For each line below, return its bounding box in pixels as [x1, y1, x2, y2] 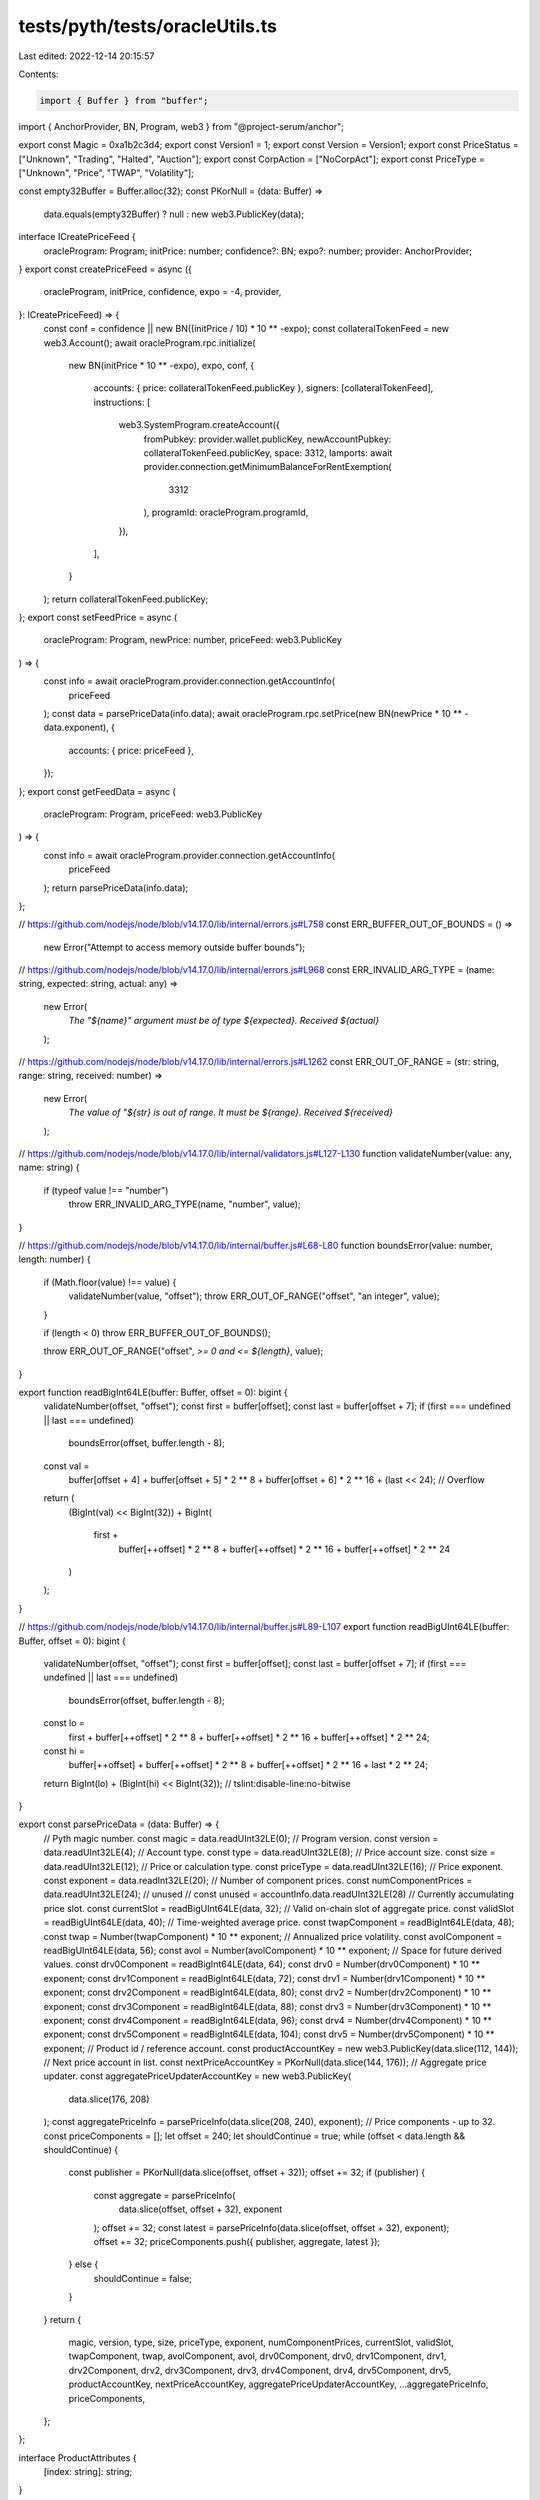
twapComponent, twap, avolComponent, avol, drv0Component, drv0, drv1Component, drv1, [68, 2350, 447, 2362]
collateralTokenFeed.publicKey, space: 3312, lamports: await [143, 446, 393, 459]
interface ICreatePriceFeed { [18, 231, 136, 243]
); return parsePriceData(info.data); [43, 881, 189, 894]
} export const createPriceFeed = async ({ [18, 263, 192, 275]
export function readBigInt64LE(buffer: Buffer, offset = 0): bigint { [18, 1386, 289, 1399]
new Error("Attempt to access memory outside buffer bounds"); [43, 941, 306, 953]
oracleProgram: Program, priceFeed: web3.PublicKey [43, 808, 263, 820]
